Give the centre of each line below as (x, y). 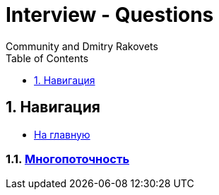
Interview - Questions (110, 15)
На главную (62, 134)
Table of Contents (47, 58)
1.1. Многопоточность (68, 159)
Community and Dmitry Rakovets (82, 46)
